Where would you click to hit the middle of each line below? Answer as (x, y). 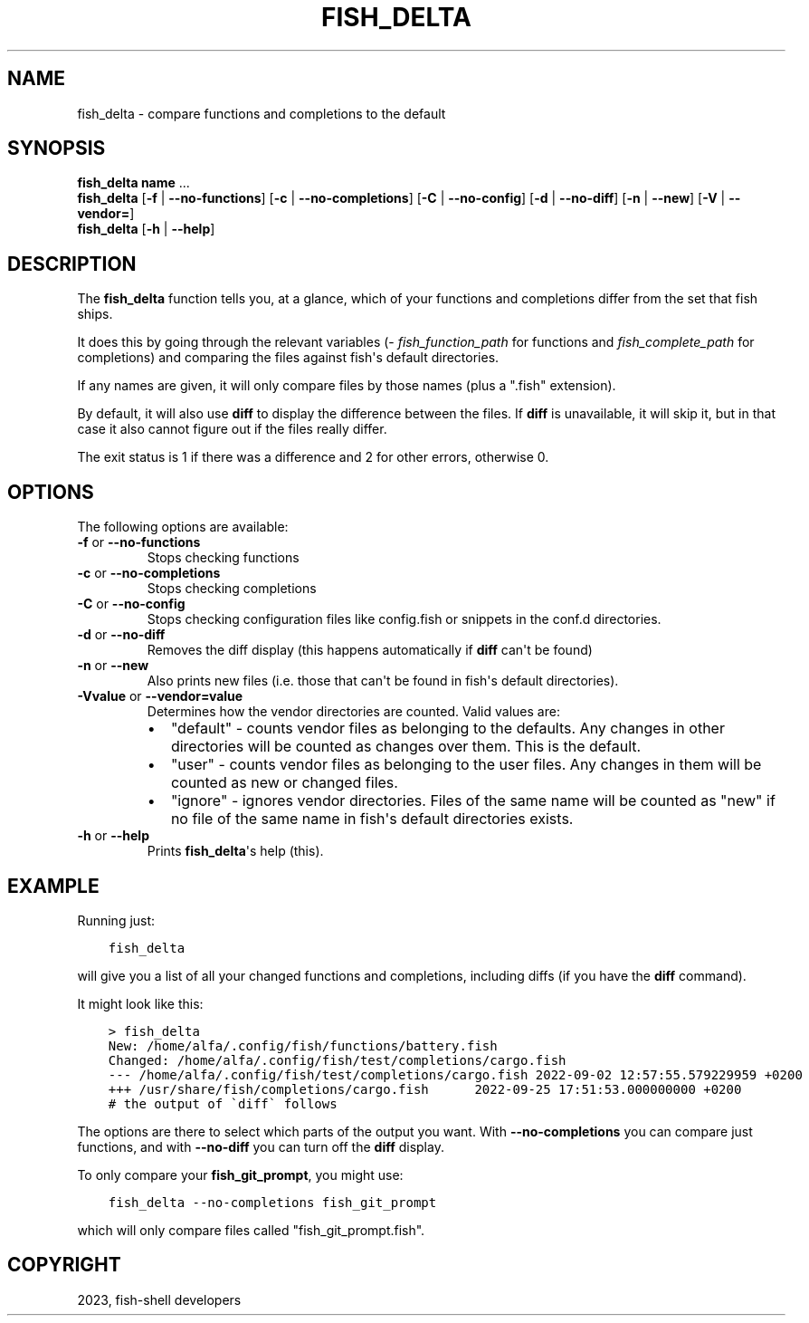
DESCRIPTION (72, 264)
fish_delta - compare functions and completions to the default (262, 113)
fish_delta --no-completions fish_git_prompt (272, 1202)
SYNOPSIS (57, 149)
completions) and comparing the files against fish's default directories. (288, 358)
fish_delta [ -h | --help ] (146, 229)
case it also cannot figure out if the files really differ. (232, 429)
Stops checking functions (223, 558)
